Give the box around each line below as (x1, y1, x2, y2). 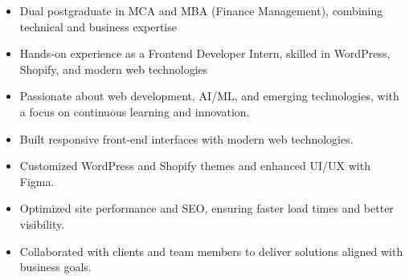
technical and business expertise (19, 18, 177, 34)
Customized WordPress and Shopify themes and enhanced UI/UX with (19, 157, 370, 174)
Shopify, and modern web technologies (19, 60, 208, 77)
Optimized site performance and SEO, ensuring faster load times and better (19, 200, 394, 217)
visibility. (19, 215, 65, 232)
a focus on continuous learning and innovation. (19, 103, 250, 120)
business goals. (19, 258, 92, 275)
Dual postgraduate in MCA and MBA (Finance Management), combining (19, 2, 383, 18)
